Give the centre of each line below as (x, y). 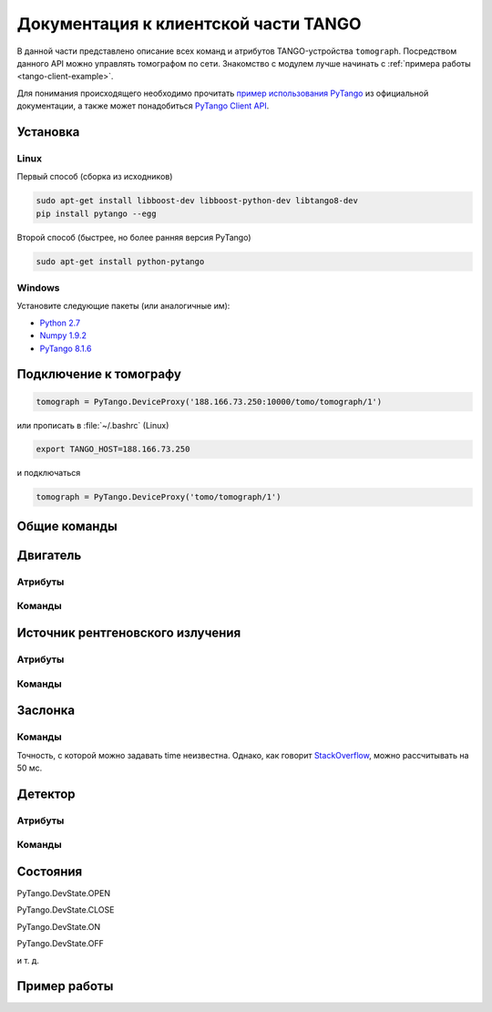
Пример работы (65, 986)
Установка (48, 132)
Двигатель (49, 555)
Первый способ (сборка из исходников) (95, 177)
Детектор (46, 794)
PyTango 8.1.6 (66, 348)
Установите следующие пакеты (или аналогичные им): (123, 306)
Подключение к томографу (99, 374)
